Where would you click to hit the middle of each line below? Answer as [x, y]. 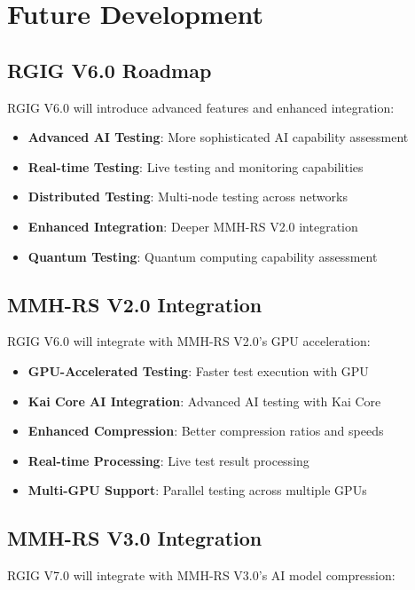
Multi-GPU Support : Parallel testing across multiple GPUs [197, 490]
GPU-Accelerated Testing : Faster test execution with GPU [198, 370]
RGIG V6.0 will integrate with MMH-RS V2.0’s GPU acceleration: [189, 341]
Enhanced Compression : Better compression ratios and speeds [206, 431]
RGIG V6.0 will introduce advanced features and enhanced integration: [201, 107]
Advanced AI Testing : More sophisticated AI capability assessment [218, 137]
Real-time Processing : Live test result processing [168, 460]
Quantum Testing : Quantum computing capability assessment [203, 256]
